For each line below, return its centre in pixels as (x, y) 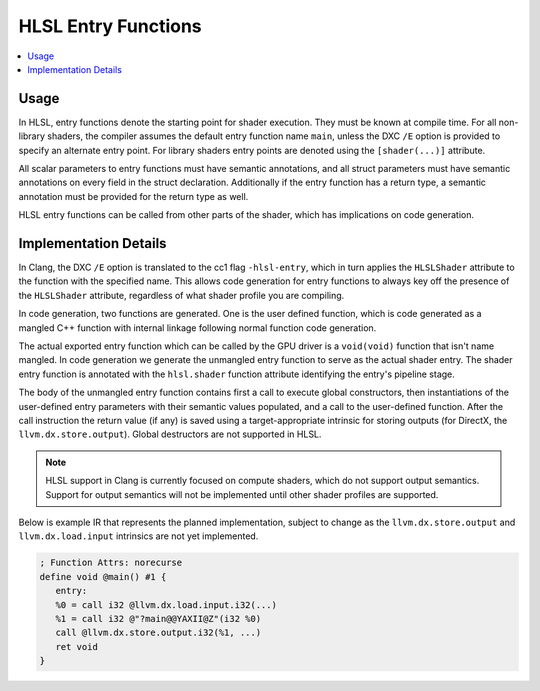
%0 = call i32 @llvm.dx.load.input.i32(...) (166, 604)
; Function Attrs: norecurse (111, 563)
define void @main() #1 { (103, 576)
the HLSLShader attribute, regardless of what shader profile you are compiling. (181, 295)
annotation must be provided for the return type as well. (133, 196)
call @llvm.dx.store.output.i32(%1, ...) (158, 633)
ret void (77, 646)
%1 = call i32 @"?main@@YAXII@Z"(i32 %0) (158, 618)
